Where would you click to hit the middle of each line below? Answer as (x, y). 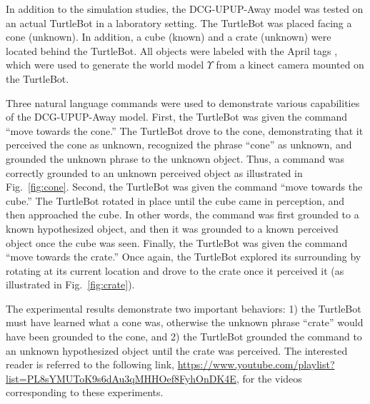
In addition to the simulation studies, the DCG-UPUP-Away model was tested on (185, 9)
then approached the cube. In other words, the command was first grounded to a (182, 214)
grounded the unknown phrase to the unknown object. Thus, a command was (175, 158)
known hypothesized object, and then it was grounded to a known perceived (172, 228)
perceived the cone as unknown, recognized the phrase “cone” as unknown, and (179, 145)
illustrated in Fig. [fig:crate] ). (70, 284)
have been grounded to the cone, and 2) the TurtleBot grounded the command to (184, 337)
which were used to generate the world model (105, 65)
